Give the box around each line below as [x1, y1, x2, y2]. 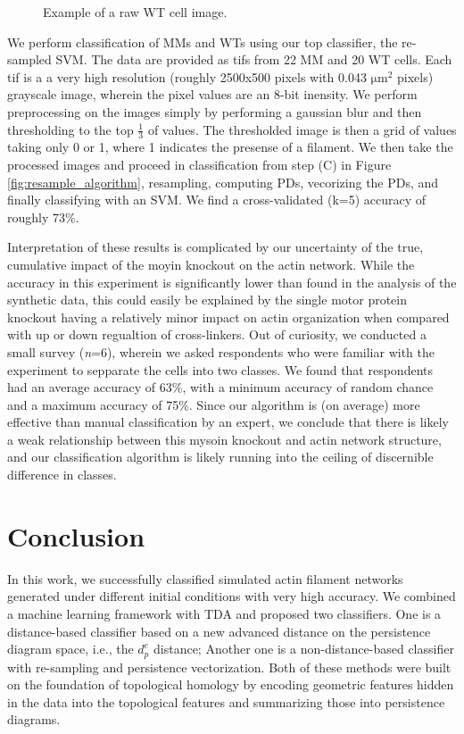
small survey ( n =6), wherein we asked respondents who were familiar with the [7, 342, 435, 361]
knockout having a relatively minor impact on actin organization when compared [7, 307, 450, 326]
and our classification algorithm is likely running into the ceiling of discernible [7, 447, 434, 466]
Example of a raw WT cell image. [43, 3, 228, 21]
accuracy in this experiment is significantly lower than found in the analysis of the [7, 272, 457, 291]
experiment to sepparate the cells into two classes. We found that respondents [7, 360, 434, 379]
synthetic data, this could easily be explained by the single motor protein [7, 290, 408, 309]
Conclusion [7, 517, 145, 554]
